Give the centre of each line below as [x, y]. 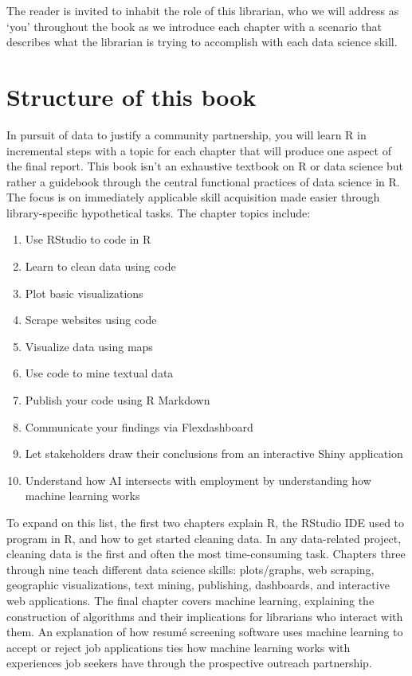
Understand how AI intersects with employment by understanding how [198, 480]
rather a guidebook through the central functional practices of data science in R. [203, 181]
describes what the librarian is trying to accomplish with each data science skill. [202, 42]
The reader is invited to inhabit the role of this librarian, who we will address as [203, 10]
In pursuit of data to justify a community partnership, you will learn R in [186, 134]
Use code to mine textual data [99, 373]
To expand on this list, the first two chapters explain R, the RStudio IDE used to [206, 522]
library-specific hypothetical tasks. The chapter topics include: [159, 212]
